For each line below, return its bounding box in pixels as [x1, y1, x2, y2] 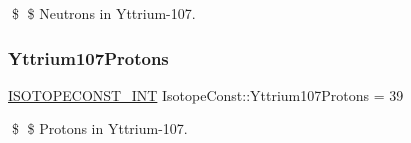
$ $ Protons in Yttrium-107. [11, 118, 188, 139]
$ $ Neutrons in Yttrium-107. [11, 3, 196, 23]
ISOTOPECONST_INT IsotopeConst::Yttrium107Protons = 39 [8, 84, 404, 105]
